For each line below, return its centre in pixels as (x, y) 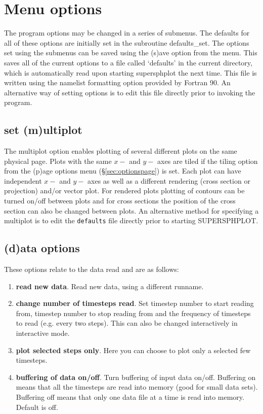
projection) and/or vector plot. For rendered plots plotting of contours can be (124, 191)
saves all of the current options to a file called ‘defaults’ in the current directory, (128, 62)
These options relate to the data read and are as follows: (92, 269)
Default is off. (37, 407)
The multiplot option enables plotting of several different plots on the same (121, 151)
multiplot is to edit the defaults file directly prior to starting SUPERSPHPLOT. (131, 220)
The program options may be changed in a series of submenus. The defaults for (127, 33)
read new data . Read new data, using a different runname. (110, 286)
